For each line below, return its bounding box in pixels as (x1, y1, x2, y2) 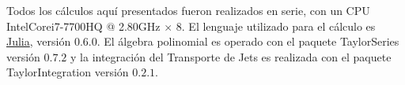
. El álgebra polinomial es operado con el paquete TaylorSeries (97, 33, 399, 50)
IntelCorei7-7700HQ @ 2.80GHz (6, 17, 161, 34)
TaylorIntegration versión (6, 64, 129, 80)
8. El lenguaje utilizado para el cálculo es (176, 17, 376, 34)
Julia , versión (6, 33, 71, 50)
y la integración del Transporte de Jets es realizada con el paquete (70, 48, 392, 65)
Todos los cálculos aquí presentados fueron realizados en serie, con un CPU (6, 2, 370, 18)
